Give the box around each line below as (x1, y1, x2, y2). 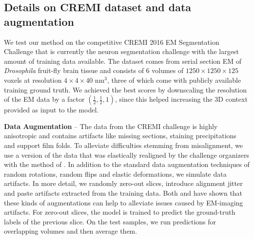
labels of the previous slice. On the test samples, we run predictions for (4, 216, 216, 226)
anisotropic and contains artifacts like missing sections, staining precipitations (4, 130, 236, 141)
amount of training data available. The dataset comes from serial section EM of (4, 55, 242, 66)
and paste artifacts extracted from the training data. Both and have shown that (4, 187, 243, 198)
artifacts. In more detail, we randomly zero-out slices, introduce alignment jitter (4, 178, 243, 188)
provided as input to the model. (4, 105, 99, 115)
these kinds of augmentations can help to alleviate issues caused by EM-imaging (4, 197, 243, 207)
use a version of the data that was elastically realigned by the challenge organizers (4, 149, 249, 160)
